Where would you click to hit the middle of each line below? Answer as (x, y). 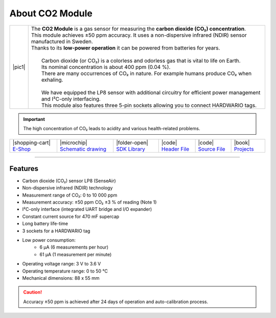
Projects (244, 149)
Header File (175, 149)
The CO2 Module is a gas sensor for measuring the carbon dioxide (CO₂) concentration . (139, 29)
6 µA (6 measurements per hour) (74, 247)
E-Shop (21, 149)
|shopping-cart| (31, 143)
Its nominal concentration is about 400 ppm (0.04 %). (106, 67)
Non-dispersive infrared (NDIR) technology (67, 188)
